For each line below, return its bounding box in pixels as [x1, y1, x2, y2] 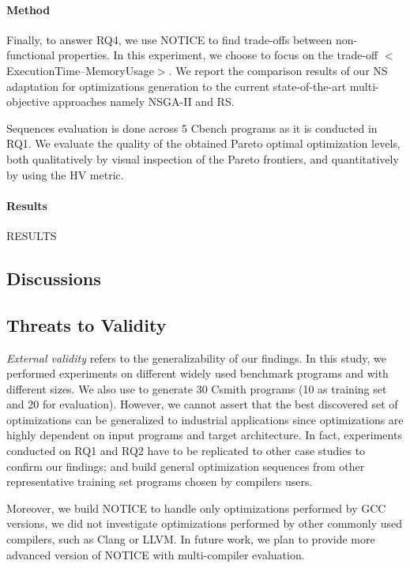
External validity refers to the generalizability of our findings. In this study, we [6, 349, 387, 366]
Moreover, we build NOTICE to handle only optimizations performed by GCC [6, 499, 386, 516]
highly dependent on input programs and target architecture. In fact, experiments [6, 427, 402, 443]
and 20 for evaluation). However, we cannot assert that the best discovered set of [6, 396, 398, 412]
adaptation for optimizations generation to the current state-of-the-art [6, 77, 347, 94]
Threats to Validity [6, 312, 167, 337]
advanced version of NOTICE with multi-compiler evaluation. [6, 546, 305, 562]
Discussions [6, 265, 101, 290]
